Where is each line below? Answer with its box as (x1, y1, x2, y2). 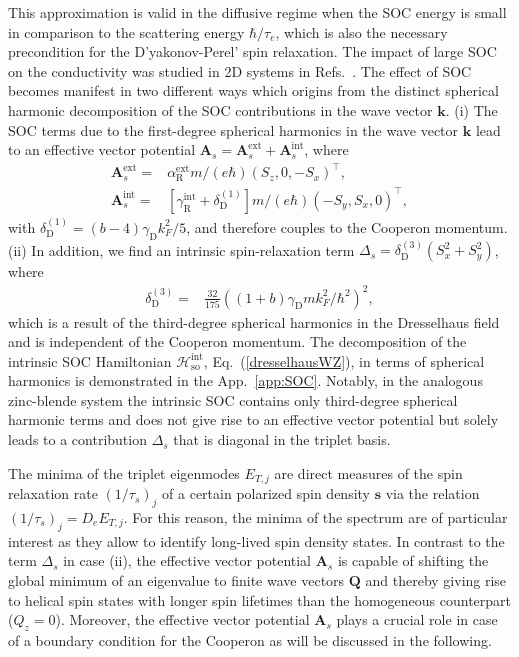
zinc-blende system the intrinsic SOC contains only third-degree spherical (8, 389, 458, 410)
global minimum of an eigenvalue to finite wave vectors (8, 569, 345, 590)
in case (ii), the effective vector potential (63, 550, 312, 571)
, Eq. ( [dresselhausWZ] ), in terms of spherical (203, 350, 485, 371)
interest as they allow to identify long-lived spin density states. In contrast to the (8, 530, 505, 551)
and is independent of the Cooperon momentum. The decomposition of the (8, 331, 467, 352)
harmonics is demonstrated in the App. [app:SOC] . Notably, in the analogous (8, 370, 483, 391)
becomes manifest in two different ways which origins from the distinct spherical (8, 80, 499, 101)
